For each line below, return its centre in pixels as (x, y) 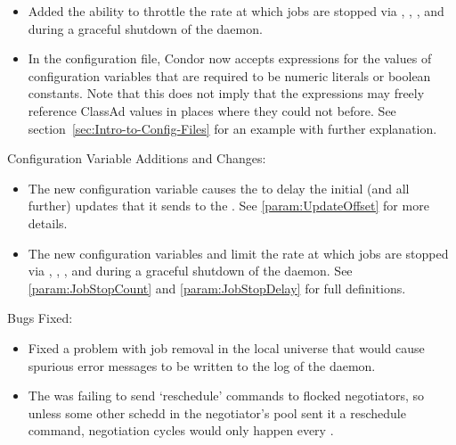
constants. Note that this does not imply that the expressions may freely (226, 93)
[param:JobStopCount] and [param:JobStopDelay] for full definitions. (217, 288)
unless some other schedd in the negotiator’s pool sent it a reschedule (217, 412)
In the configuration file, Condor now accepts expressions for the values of (230, 58)
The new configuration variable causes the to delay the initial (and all (219, 188)
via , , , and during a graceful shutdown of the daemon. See (190, 271)
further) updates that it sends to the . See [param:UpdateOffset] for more (228, 206)
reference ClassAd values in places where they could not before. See (212, 110)
